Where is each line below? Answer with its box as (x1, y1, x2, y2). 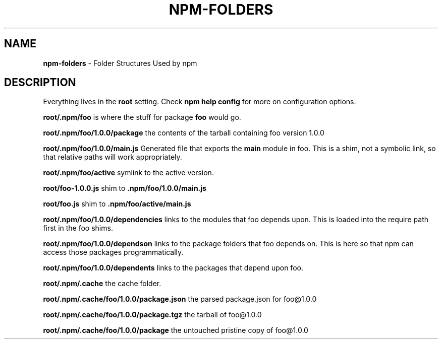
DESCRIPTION (4, 76, 76, 89)
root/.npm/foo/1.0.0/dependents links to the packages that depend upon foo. (43, 263, 303, 272)
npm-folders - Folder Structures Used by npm (43, 58, 197, 67)
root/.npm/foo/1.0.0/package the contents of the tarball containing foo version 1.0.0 (43, 128, 324, 138)
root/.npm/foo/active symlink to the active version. (43, 168, 214, 177)
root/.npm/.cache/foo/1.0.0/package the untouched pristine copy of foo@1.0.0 (43, 326, 308, 335)
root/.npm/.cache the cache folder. (43, 279, 161, 288)
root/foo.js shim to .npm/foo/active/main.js (43, 199, 191, 209)
